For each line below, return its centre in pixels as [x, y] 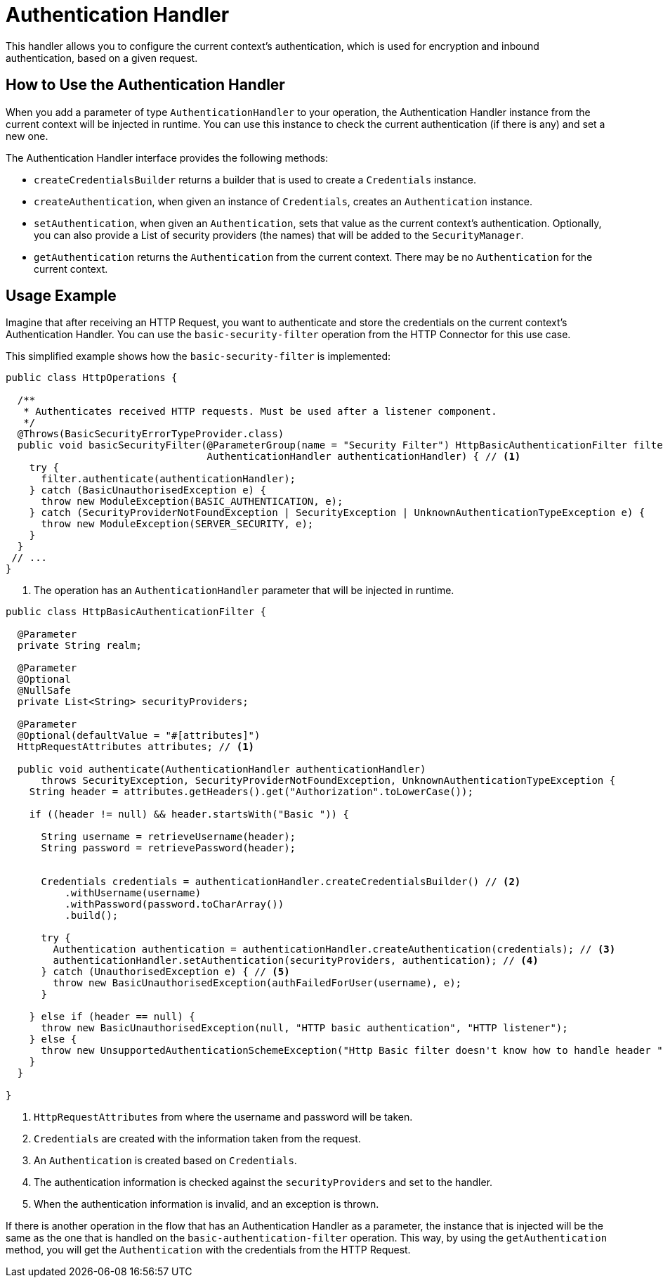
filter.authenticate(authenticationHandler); [169, 479]
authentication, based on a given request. [102, 58]
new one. [27, 136]
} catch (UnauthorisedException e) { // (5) [165, 972]
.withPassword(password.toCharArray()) [175, 904]
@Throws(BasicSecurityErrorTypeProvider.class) [151, 434]
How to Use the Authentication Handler [145, 85]
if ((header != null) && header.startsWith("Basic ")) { [189, 814]
